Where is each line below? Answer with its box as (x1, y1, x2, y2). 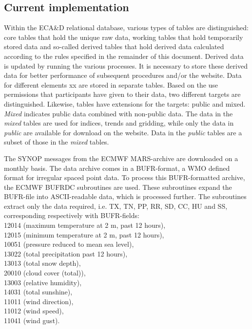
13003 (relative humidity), (4, 277, 82, 287)
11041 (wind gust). (4, 315, 60, 326)
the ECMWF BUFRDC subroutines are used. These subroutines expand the (4, 182, 232, 192)
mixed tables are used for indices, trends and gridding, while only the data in (4, 118, 234, 128)
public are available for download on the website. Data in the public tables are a (4, 127, 242, 137)
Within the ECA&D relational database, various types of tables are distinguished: (4, 22, 249, 33)
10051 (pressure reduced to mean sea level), (4, 239, 134, 249)
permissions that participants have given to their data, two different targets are (4, 89, 241, 99)
